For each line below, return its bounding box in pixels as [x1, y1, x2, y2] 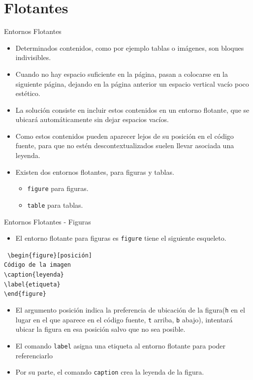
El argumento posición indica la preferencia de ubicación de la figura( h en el [15, 305, 245, 315]
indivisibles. [15, 52, 51, 63]
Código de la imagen [4, 261, 71, 269]
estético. [15, 88, 40, 98]
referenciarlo [15, 350, 53, 360]
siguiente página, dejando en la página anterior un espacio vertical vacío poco [15, 78, 249, 89]
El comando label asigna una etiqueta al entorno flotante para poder [15, 341, 226, 350]
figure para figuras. [27, 183, 89, 193]
